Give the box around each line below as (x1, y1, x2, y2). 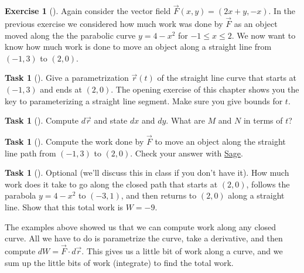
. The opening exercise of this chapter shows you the (111, 83, 299, 95)
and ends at (40, 83, 82, 95)
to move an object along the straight (155, 135, 286, 147)
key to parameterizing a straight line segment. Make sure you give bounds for (5, 94, 283, 107)
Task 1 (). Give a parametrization (5, 71, 129, 84)
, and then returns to (121, 189, 197, 202)
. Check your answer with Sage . (130, 146, 243, 159)
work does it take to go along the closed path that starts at (5, 178, 218, 190)
